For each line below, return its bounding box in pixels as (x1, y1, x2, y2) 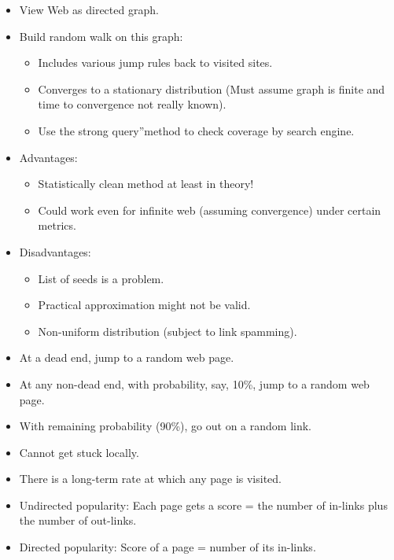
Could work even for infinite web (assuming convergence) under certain (38, 201, 381, 218)
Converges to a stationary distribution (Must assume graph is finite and (38, 80, 385, 97)
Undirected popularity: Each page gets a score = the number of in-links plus (19, 496, 388, 513)
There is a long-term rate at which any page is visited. (19, 470, 282, 487)
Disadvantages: (19, 243, 91, 260)
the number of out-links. (19, 512, 137, 529)
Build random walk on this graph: (19, 28, 183, 44)
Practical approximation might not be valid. (38, 297, 251, 313)
